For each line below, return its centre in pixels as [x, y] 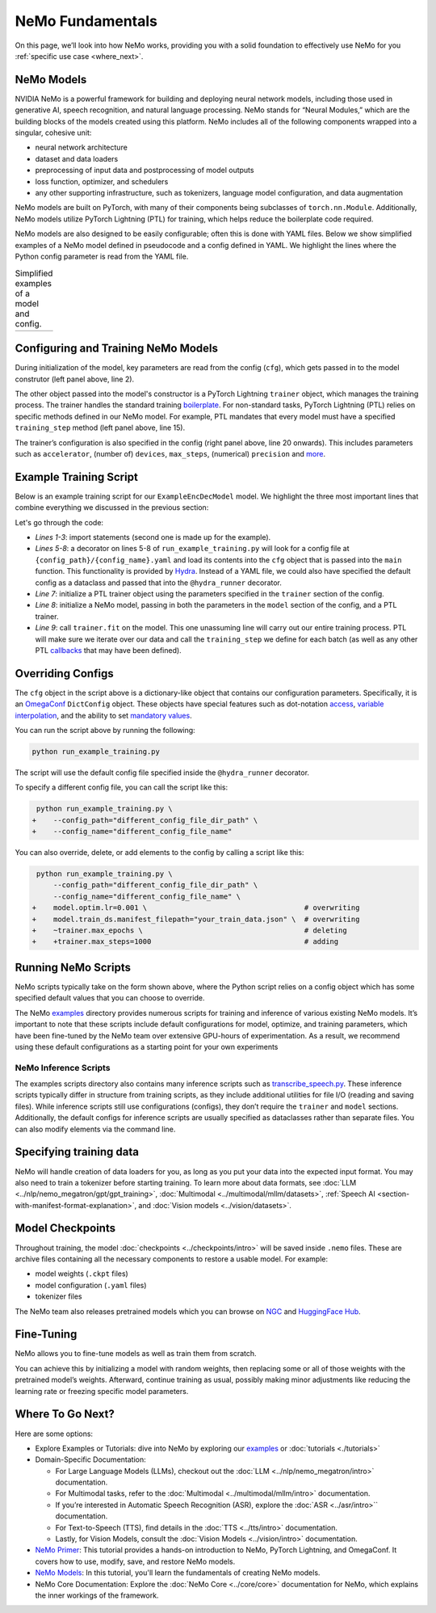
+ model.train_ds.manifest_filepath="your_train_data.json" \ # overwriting [196, 919]
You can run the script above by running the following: [105, 730]
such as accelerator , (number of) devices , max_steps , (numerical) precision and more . [170, 453]
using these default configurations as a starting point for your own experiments [147, 1047]
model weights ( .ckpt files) [82, 1274]
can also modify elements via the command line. [95, 1129]
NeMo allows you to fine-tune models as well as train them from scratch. [136, 1354]
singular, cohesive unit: [53, 133]
